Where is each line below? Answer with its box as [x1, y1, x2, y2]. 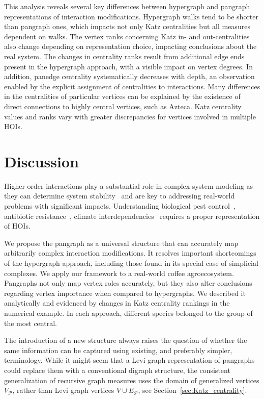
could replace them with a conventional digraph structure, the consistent [4, 364, 230, 375]
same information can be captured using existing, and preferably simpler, [4, 344, 232, 355]
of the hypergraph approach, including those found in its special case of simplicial [4, 258, 258, 268]
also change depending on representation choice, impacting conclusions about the [4, 41, 257, 52]
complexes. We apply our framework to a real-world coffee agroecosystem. [4, 267, 234, 278]
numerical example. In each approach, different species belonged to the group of [4, 307, 253, 318]
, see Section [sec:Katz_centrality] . [138, 385, 247, 395]
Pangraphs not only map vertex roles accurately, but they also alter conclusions [4, 278, 252, 288]
